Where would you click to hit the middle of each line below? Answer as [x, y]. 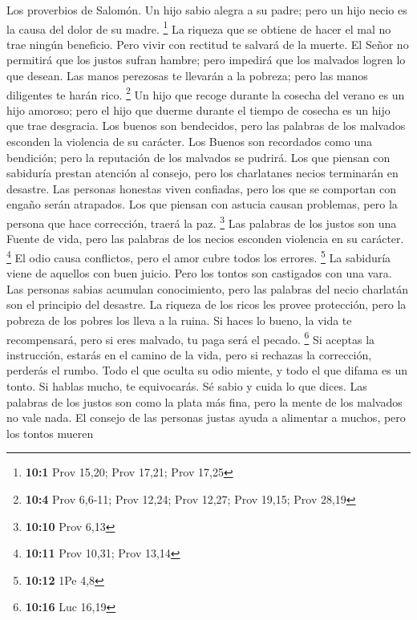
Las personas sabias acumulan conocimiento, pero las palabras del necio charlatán [207, 288]
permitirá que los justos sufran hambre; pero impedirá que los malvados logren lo [206, 60]
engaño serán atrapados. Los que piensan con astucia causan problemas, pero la [202, 204]
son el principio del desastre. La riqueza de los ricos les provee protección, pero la [206, 304]
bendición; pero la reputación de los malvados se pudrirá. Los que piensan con [198, 157]
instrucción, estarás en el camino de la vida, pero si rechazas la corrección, [189, 354]
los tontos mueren [50, 433]
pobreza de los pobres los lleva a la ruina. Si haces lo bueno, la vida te [179, 320]
